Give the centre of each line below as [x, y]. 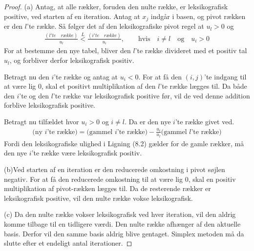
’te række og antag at [86, 76]
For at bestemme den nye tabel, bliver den [67, 50]
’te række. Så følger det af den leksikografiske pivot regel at [116, 26]
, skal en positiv [212, 179]
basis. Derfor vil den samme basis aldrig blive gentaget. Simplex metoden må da [124, 233]
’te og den [34, 95]
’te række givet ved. [205, 122]
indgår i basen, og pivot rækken [198, 16]
